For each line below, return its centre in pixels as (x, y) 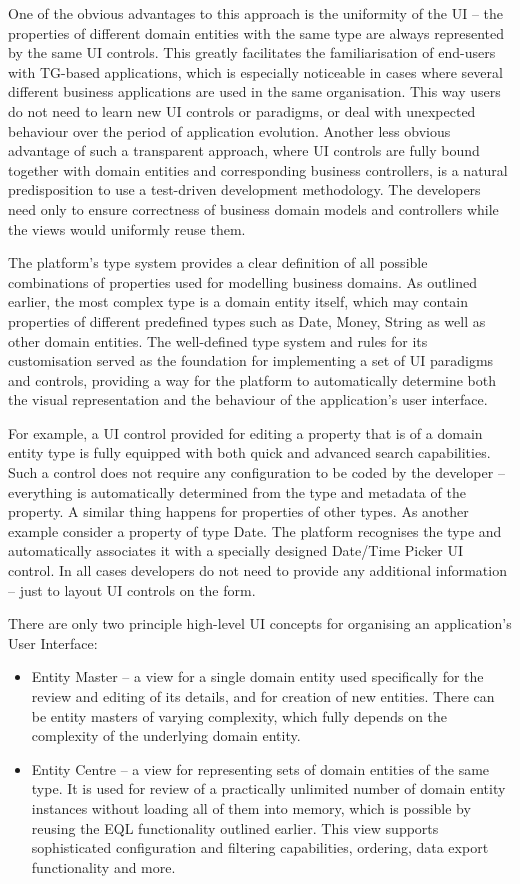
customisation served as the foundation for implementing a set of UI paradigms (251, 360)
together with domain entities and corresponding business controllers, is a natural (258, 169)
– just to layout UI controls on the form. (132, 589)
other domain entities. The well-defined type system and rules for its (218, 340)
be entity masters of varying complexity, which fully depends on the (239, 715)
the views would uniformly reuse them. (127, 228)
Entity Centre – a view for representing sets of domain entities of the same (260, 768)
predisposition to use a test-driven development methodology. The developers (244, 189)
